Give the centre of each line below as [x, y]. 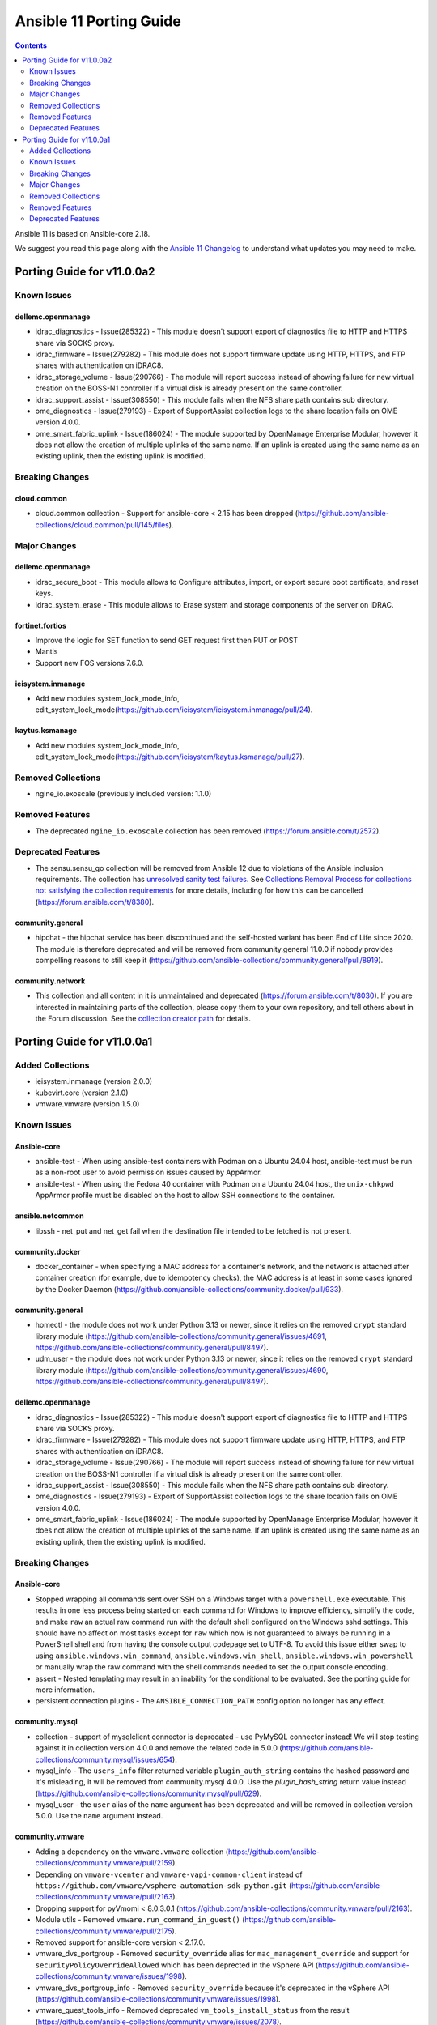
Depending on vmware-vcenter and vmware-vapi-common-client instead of [169, 1874]
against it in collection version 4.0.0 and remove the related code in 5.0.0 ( [159, 1748]
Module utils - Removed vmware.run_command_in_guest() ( [140, 1920]
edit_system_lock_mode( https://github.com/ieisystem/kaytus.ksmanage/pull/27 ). [170, 757]
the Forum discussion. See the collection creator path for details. [143, 1019]
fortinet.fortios [40, 625]
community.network [50, 981]
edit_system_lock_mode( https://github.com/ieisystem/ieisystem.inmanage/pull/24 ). [174, 710]
